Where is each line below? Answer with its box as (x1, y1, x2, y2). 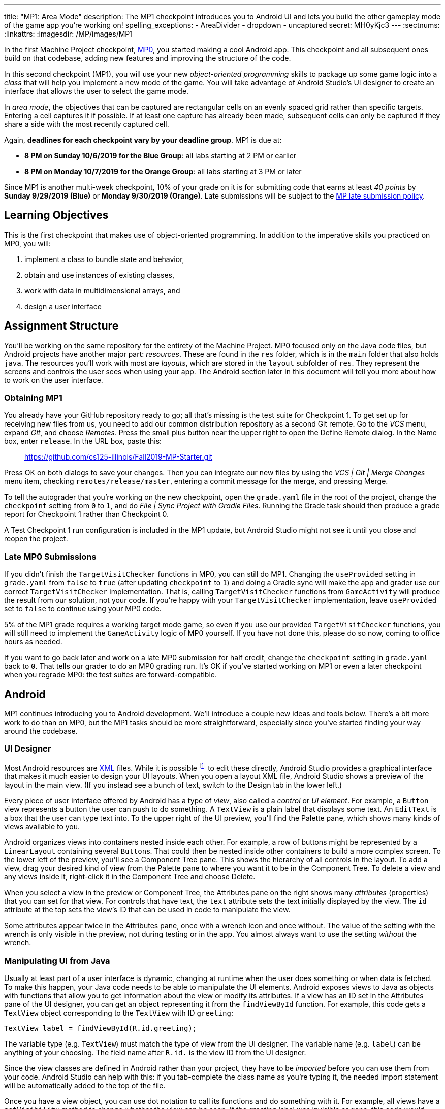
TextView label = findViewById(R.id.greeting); (4, 1024, 197, 1033)
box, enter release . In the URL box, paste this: (4, 437, 162, 446)
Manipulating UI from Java (4, 955, 110, 966)
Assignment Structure (4, 319, 119, 333)
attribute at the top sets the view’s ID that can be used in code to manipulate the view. (4, 905, 291, 915)
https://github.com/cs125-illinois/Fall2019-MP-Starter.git (24, 452, 213, 462)
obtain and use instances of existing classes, (24, 270, 174, 279)
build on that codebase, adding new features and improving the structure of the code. (4, 54, 291, 62)
